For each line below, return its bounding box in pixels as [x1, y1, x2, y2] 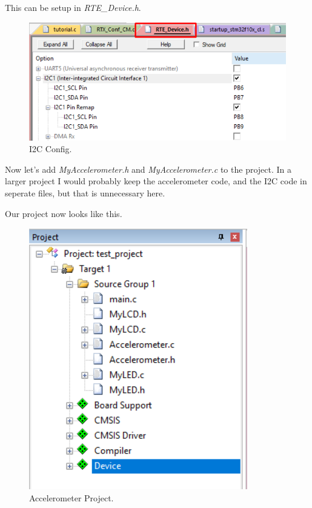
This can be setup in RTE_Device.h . [5, 1, 141, 13]
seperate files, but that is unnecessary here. [5, 187, 165, 199]
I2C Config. [29, 142, 72, 155]
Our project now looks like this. [5, 207, 122, 219]
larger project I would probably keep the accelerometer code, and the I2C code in [5, 175, 307, 187]
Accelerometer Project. [29, 491, 114, 504]
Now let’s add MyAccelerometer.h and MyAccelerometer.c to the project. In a [5, 162, 292, 175]
